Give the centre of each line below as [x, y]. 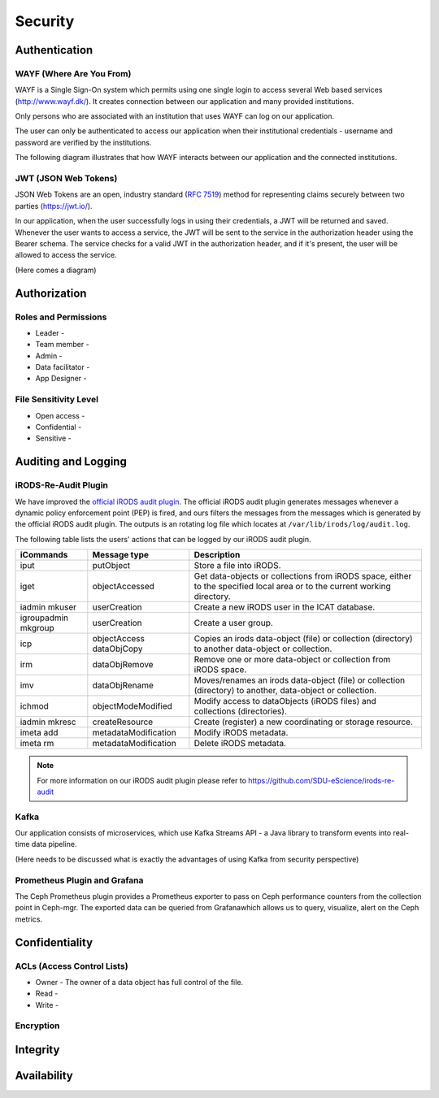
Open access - [60, 415]
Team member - [62, 345]
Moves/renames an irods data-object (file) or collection [300, 680]
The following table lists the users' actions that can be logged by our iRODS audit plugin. [163, 539]
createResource [123, 722]
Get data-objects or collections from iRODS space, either [303, 576]
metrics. [29, 919]
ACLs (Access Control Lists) [72, 966]
